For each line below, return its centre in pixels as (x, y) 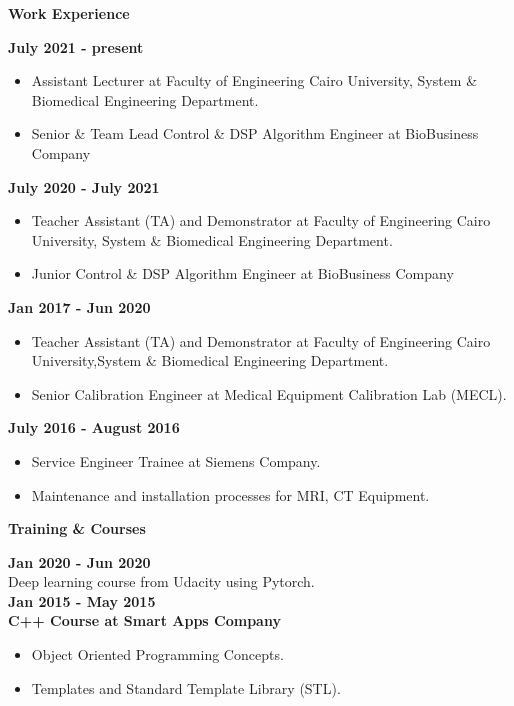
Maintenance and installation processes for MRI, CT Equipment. (230, 494)
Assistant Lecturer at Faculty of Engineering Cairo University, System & (254, 80)
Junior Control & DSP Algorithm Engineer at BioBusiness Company (242, 273)
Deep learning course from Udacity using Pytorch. (161, 581)
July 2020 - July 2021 (84, 186)
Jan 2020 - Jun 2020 (79, 561)
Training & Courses (77, 528)
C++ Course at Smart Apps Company (144, 620)
